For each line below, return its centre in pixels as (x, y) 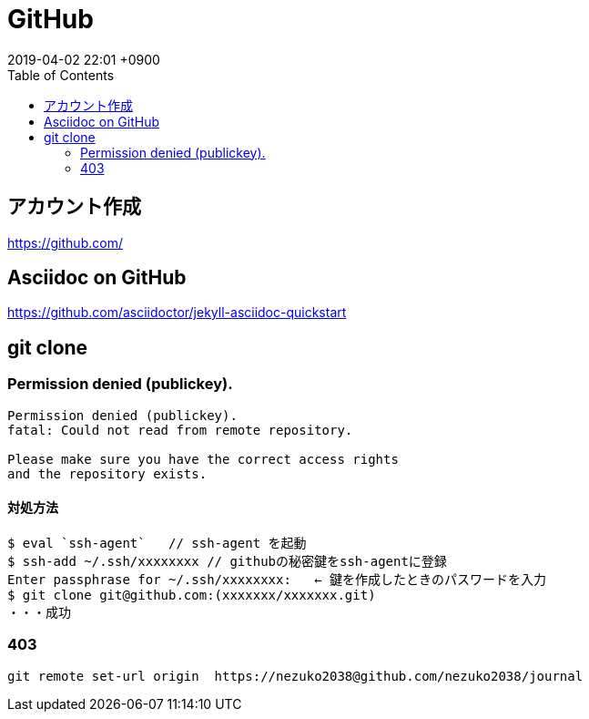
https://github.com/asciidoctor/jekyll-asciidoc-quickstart (177, 313)
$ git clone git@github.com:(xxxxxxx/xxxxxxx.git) (192, 595)
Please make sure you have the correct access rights (203, 459)
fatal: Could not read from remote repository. (180, 430)
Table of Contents (61, 75)
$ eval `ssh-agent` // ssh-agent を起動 (157, 543)
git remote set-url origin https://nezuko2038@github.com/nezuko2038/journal (295, 676)
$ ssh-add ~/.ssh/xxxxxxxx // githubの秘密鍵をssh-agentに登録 (227, 561)
